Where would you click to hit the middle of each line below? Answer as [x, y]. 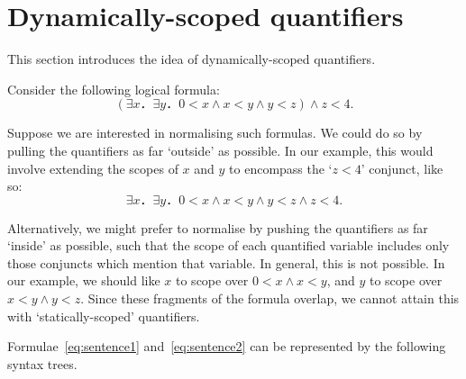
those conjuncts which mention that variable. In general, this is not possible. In [226, 262]
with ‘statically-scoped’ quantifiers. [104, 316]
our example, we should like [84, 280]
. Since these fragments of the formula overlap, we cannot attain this [270, 298]
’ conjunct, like [402, 168]
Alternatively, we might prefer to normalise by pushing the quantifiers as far [218, 227]
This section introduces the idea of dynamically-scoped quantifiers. [192, 59]
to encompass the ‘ [281, 168]
